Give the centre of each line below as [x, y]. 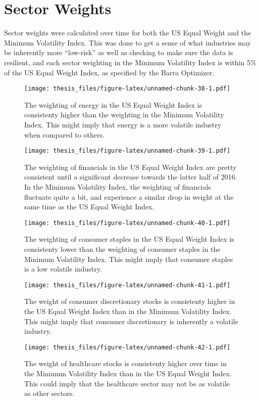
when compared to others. [64, 134]
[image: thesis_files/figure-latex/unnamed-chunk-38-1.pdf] [127, 89]
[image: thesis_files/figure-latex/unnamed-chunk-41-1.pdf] [127, 285]
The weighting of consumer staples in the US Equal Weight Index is [129, 239]
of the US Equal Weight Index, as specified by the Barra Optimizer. [109, 72]
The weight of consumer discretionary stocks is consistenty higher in [130, 301]
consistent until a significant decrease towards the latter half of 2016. [131, 177]
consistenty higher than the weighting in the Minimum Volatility [124, 115]
